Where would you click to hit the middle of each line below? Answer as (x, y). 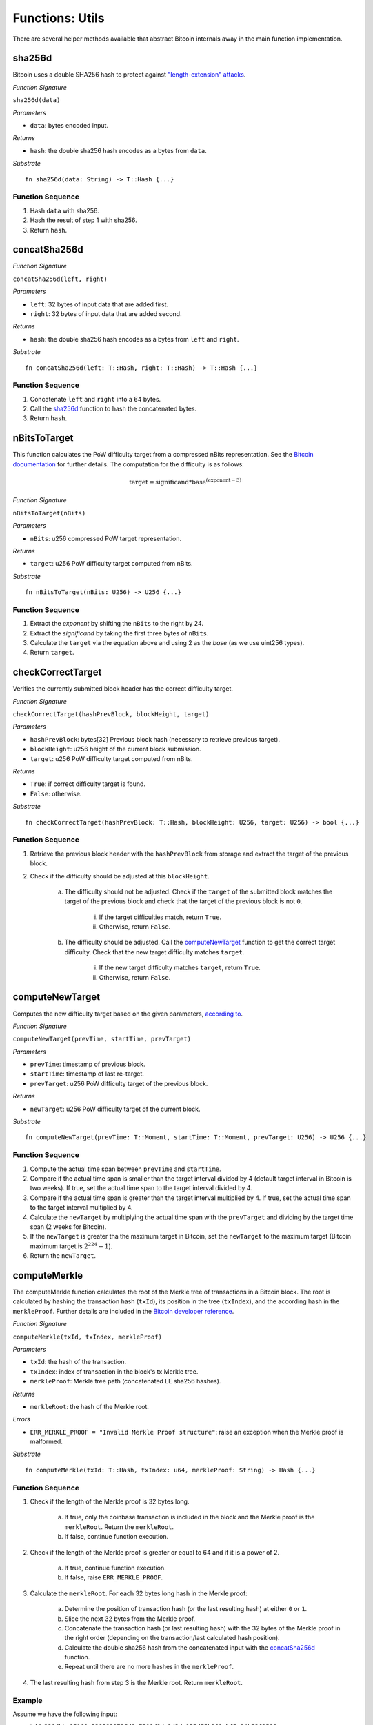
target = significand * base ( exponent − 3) (185, 481)
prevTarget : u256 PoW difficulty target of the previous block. (119, 1083)
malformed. (47, 1441)
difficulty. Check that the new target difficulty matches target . (154, 952)
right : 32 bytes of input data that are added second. (106, 313)
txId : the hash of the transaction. (78, 1362)
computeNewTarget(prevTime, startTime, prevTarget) (102, 1039)
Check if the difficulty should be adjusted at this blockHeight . (120, 876)
